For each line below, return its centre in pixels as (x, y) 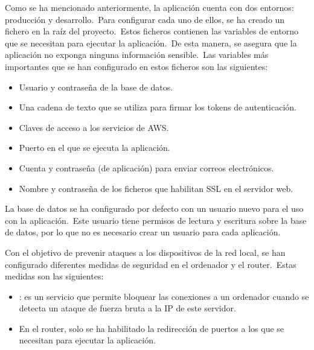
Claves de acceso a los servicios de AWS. (94, 127)
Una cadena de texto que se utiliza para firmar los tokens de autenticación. (158, 107)
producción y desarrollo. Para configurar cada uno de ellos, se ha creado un (145, 19)
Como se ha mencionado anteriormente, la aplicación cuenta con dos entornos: (149, 7)
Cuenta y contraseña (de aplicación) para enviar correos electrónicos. (146, 167)
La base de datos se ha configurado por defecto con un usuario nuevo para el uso (154, 208)
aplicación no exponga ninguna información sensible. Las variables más (137, 55)
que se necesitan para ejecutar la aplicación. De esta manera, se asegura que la (151, 43)
